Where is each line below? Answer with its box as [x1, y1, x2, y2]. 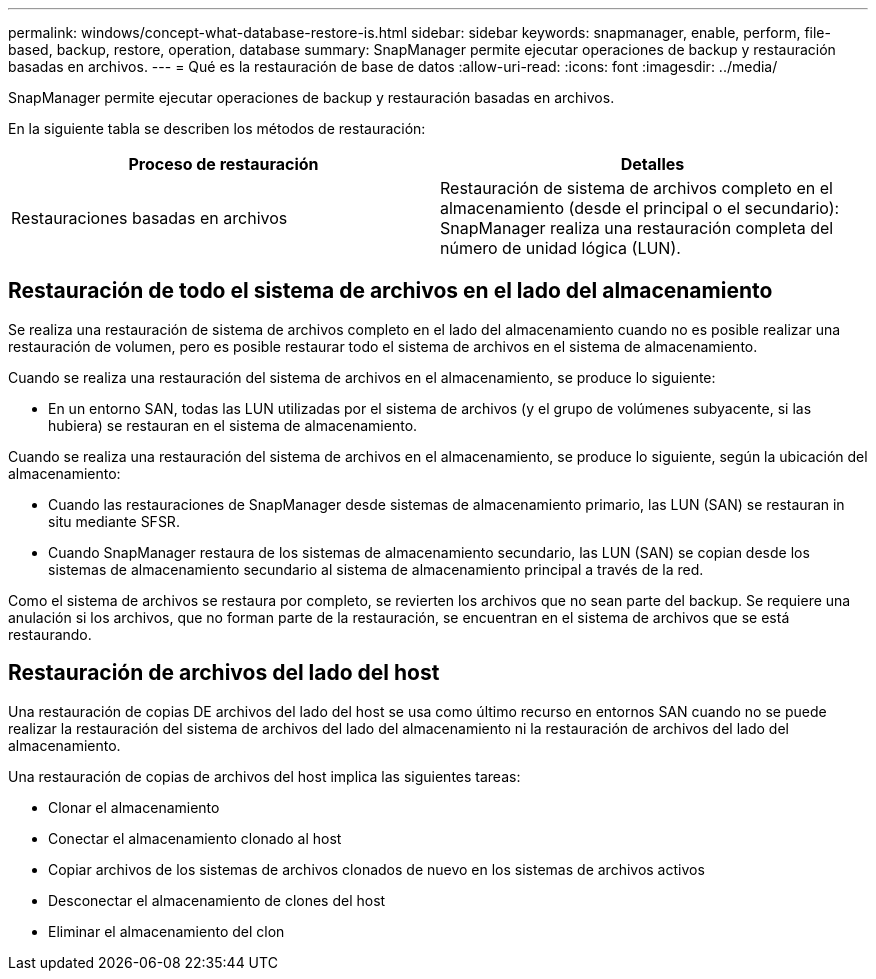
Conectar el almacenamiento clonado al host [48, 829, 342, 847]
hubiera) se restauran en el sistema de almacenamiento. [48, 416, 418, 434]
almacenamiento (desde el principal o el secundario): [440, 198, 840, 218]
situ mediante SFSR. [48, 512, 180, 530]
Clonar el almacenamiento [48, 798, 220, 816]
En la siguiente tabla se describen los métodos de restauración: [8, 120, 426, 137]
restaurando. [8, 625, 92, 643]
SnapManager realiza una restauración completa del [440, 218, 834, 238]
